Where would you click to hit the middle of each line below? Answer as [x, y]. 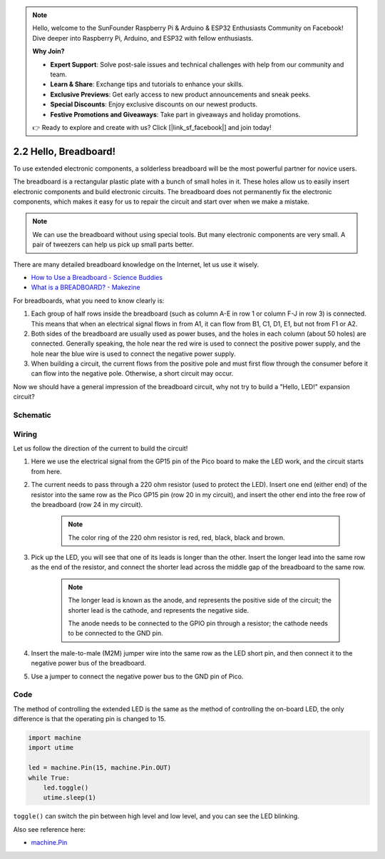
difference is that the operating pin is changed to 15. [90, 719]
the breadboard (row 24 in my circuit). [87, 504]
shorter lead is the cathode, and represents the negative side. [159, 610]
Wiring [25, 434]
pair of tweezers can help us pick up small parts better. [113, 245]
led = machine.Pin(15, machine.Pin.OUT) [99, 768]
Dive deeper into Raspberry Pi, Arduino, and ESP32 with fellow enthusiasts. [143, 38]
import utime [51, 748]
